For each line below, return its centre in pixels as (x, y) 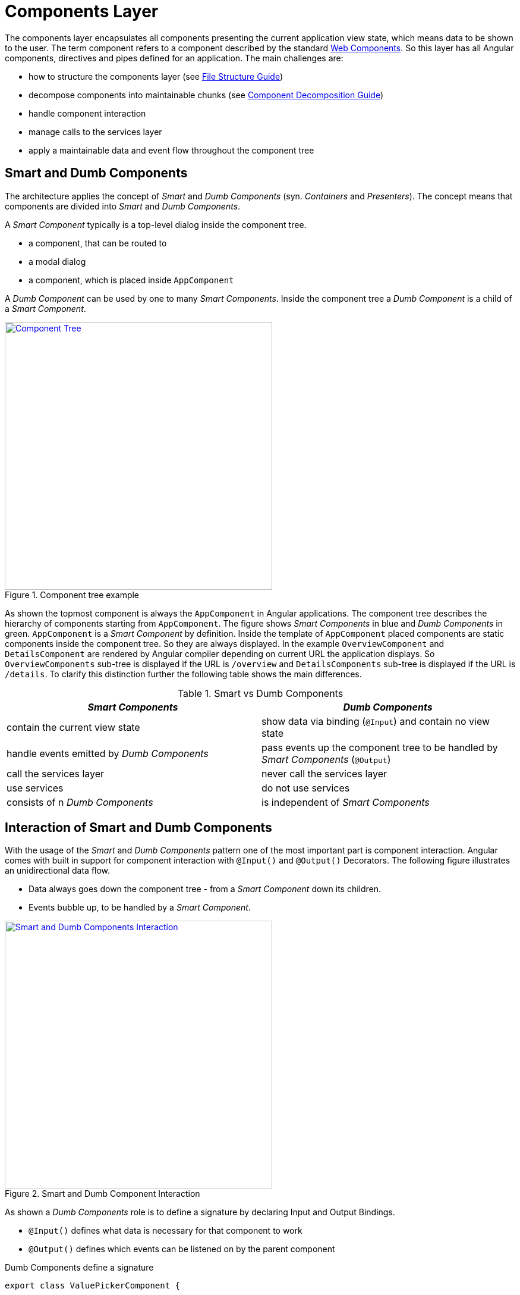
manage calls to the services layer (95, 132)
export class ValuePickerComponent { (93, 1286)
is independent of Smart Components (346, 802)
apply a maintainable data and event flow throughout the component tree (171, 150)
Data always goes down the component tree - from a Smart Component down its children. (205, 889)
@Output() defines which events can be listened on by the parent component (182, 1249)
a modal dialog (57, 261)
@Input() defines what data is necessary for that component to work (166, 1231)
